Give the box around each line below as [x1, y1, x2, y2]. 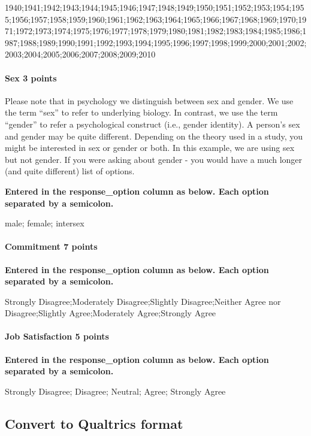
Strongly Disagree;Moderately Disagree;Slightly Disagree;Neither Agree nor [5, 295, 281, 307]
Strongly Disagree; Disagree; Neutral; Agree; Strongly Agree [5, 384, 226, 397]
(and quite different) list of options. [5, 165, 135, 177]
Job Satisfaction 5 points [5, 330, 109, 343]
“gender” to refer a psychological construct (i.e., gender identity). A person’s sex [5, 117, 300, 130]
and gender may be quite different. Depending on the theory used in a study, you [5, 129, 303, 142]
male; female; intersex [5, 217, 84, 229]
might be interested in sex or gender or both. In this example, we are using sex [5, 141, 295, 154]
